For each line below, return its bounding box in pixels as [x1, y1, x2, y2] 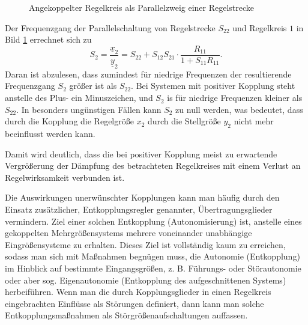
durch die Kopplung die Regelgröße [5, 115, 134, 127]
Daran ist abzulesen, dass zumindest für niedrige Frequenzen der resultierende [5, 67, 292, 80]
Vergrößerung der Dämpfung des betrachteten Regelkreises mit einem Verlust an [5, 159, 301, 172]
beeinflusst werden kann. [5, 127, 95, 140]
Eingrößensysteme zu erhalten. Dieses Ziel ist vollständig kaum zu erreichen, [5, 238, 286, 251]
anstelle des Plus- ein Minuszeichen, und [5, 91, 153, 104]
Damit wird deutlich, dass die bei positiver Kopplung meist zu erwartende [5, 147, 277, 160]
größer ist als [69, 79, 117, 92]
